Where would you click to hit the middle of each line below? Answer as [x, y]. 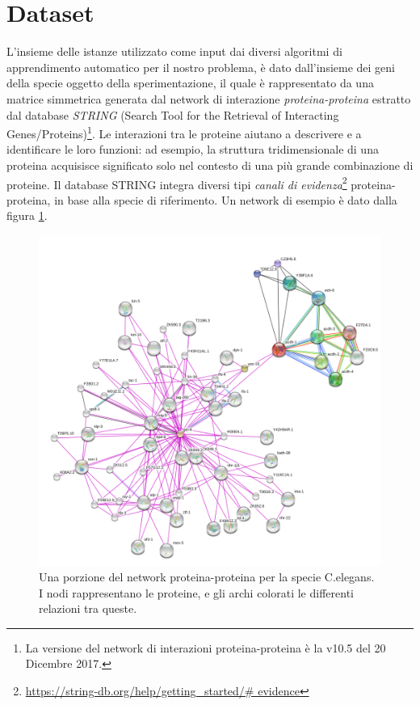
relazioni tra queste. [88, 608]
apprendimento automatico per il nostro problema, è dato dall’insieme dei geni [201, 67]
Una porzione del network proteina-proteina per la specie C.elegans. [207, 577]
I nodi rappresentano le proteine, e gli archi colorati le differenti [196, 592]
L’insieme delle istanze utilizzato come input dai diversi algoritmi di [174, 51]
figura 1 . [27, 215]
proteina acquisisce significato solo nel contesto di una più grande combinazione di [210, 165]
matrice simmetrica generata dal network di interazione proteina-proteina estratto [209, 98]
